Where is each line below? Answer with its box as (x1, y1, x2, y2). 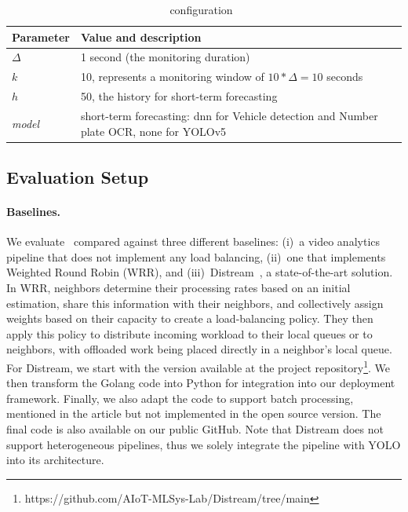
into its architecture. (6, 452, 104, 468)
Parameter (12, 28, 70, 45)
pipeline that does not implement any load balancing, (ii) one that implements (6, 248, 386, 265)
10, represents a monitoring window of (80, 68, 264, 85)
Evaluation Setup (6, 165, 149, 189)
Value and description (80, 28, 202, 45)
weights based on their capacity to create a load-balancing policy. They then (6, 310, 373, 327)
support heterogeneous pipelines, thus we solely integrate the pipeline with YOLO (6, 436, 401, 452)
